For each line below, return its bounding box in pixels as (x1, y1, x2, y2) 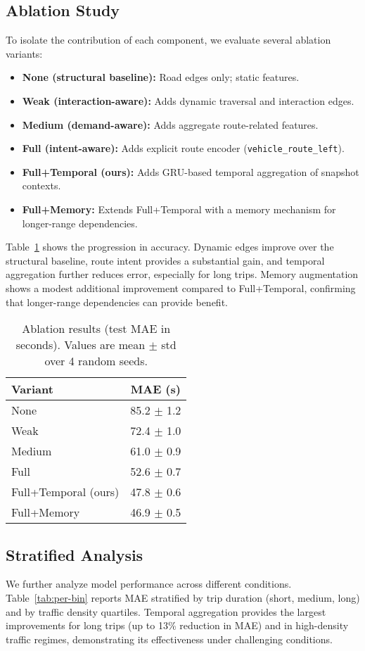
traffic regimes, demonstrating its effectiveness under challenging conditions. (6, 631, 333, 646)
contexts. (22, 178, 61, 193)
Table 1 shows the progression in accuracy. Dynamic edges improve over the (6, 239, 334, 254)
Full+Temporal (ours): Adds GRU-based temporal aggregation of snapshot (22, 164, 359, 179)
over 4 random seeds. (44, 353, 148, 369)
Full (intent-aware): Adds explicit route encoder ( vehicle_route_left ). (22, 141, 345, 156)
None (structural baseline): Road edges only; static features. (22, 70, 300, 84)
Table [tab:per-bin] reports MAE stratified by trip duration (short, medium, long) (6, 590, 360, 605)
